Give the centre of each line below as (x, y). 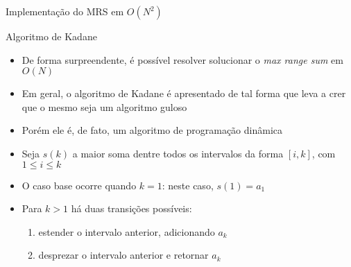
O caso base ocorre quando (79, 185)
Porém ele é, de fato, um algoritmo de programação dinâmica (152, 130)
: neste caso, (188, 185)
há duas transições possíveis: (131, 208)
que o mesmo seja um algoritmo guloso (104, 106)
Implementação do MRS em (65, 11)
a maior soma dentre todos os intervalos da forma (178, 153)
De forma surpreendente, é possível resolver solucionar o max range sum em (182, 59)
